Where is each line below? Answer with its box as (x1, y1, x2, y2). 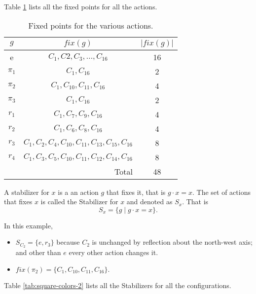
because (56, 237, 80, 247)
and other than (15, 247, 61, 257)
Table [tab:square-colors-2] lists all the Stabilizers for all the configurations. (4, 280, 231, 291)
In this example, (4, 220, 53, 230)
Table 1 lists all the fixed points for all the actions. (4, 1, 157, 11)
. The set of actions (192, 186, 251, 197)
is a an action (58, 186, 99, 197)
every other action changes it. (69, 247, 158, 257)
